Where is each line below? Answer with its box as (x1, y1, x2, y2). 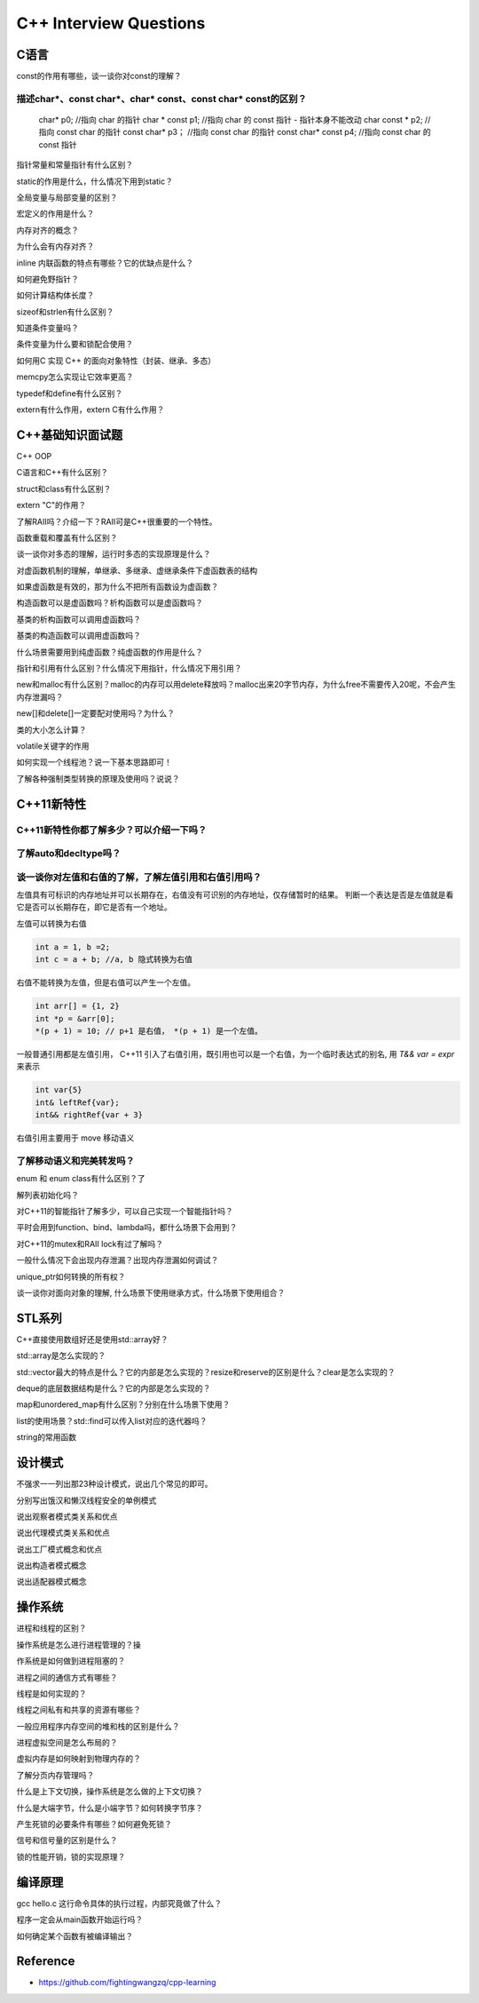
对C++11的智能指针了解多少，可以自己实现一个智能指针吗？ (16, 1206, 234, 1216)
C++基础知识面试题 (16, 427, 123, 442)
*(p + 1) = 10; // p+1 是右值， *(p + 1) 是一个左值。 (35, 1026, 263, 1036)
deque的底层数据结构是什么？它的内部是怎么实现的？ (16, 1383, 211, 1394)
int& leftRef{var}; (35, 1097, 120, 1108)
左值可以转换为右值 (16, 918, 87, 928)
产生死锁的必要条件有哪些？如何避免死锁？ (16, 1819, 172, 1830)
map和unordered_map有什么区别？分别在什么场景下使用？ (16, 1399, 231, 1410)
